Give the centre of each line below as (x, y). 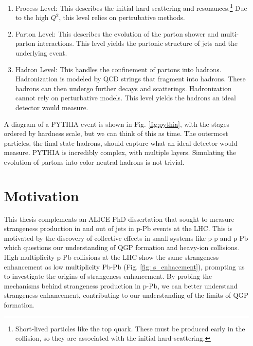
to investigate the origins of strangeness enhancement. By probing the (108, 276)
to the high (32, 17)
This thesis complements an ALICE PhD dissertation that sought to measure (119, 219)
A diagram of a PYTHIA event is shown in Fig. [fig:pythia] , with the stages (117, 124)
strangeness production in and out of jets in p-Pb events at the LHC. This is (118, 228)
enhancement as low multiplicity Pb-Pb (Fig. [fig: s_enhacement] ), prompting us (124, 266)
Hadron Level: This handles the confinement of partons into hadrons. (118, 69)
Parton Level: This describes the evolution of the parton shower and (117, 33)
